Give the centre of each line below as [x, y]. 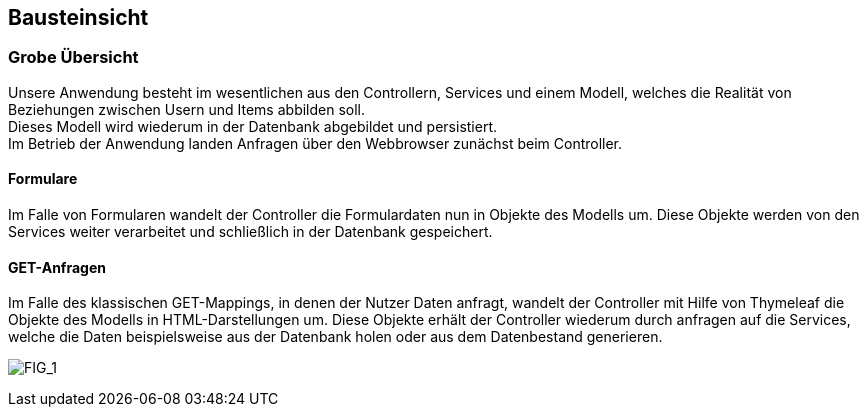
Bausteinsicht [78, 17]
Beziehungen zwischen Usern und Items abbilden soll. [187, 109]
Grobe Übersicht [73, 57]
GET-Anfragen [57, 267]
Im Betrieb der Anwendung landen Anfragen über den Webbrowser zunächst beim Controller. [315, 143]
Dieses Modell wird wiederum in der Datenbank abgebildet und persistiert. [253, 126]
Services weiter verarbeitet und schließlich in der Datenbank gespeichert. [250, 232]
